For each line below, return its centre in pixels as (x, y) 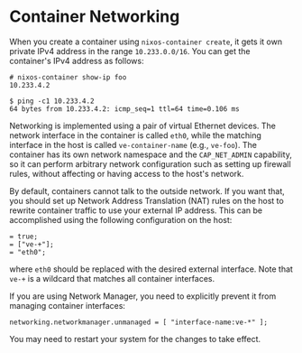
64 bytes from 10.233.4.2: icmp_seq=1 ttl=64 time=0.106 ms (125, 109)
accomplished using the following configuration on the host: (121, 219)
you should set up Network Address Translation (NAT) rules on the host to (146, 200)
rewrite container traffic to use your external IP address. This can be (136, 210)
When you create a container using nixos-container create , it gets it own (146, 42)
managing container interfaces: (68, 305)
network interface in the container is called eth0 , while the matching (135, 135)
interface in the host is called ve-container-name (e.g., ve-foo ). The (133, 144)
